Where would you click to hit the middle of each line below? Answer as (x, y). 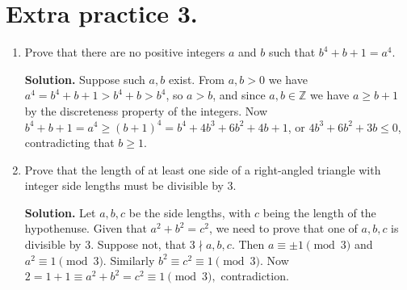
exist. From (197, 79)
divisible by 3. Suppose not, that (105, 244)
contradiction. (255, 276)
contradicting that (69, 143)
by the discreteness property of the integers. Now (146, 110)
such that (292, 52)
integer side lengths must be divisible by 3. (130, 185)
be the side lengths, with (190, 212)
